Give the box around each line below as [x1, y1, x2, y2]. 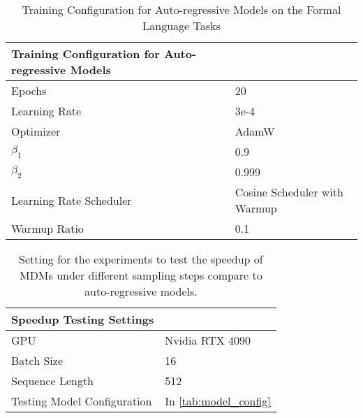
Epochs [11, 82, 47, 99]
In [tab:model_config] [165, 393, 271, 409]
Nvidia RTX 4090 [165, 332, 251, 348]
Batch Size [11, 352, 63, 368]
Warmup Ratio [11, 220, 84, 236]
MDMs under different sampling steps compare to [19, 267, 262, 283]
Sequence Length [11, 373, 94, 389]
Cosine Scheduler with [235, 184, 343, 200]
